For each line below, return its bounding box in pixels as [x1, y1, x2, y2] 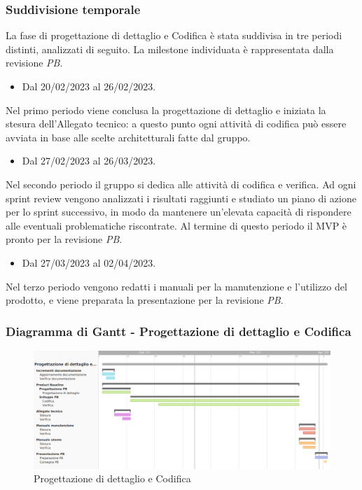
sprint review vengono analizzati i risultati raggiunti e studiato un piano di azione [6, 190, 356, 205]
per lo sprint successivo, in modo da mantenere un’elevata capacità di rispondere [6, 204, 351, 219]
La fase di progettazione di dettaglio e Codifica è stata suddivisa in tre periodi [6, 28, 342, 43]
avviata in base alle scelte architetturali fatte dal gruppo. [6, 129, 251, 144]
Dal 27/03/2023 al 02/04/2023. [22, 255, 156, 269]
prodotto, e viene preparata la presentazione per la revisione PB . [6, 293, 284, 307]
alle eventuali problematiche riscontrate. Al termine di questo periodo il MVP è [6, 218, 347, 232]
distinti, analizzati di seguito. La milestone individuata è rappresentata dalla [6, 41, 334, 56]
